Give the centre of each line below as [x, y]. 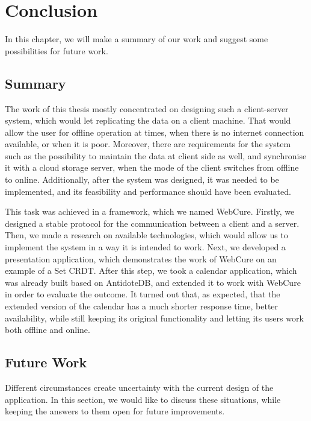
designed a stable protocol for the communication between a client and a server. [152, 223]
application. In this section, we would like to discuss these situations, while [143, 399]
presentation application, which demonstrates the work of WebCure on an [141, 258]
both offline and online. [48, 330]
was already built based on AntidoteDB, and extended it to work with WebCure [153, 282]
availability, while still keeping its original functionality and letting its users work [154, 318]
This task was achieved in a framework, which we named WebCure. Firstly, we [150, 211]
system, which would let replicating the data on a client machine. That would [148, 120]
